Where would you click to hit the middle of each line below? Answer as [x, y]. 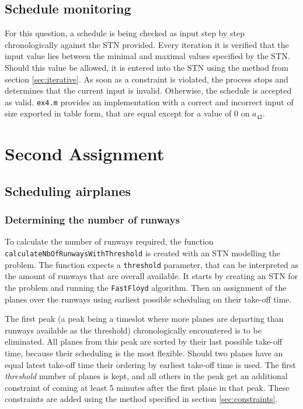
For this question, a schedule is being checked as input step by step [125, 33]
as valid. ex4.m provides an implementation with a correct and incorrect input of [149, 102]
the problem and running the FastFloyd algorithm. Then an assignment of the [146, 287]
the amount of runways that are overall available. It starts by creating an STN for [151, 276]
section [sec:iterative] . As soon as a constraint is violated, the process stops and [147, 79]
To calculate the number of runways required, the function [109, 241]
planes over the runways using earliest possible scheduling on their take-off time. [148, 299]
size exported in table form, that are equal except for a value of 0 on [127, 113]
